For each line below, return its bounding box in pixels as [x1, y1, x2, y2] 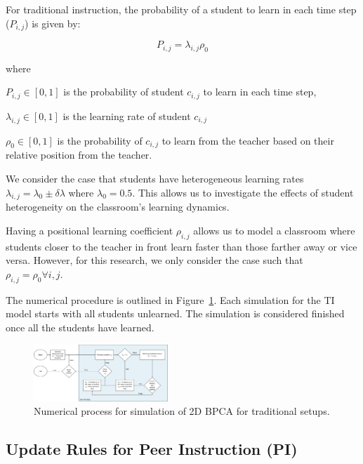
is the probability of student [63, 84, 184, 99]
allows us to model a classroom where [193, 223, 355, 238]
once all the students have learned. [6, 320, 154, 335]
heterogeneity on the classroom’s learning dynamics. [6, 199, 230, 214]
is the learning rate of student [62, 108, 191, 123]
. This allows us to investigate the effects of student [132, 185, 354, 199]
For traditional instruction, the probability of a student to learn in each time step [6, 2, 357, 16]
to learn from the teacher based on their [161, 133, 334, 147]
